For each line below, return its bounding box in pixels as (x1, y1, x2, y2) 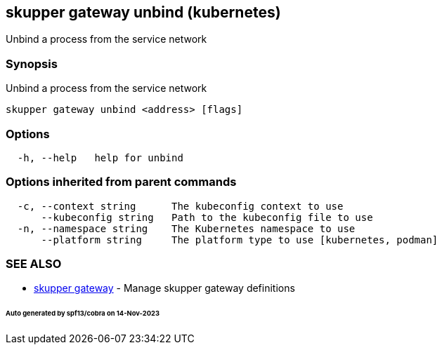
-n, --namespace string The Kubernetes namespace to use (17, 222, 356, 234)
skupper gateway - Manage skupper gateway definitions (34, 282, 295, 295)
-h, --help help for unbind (17, 152, 183, 163)
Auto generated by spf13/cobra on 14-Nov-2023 (6, 309, 160, 318)
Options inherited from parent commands (6, 175, 237, 189)
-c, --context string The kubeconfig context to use (17, 200, 344, 212)
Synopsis (6, 56, 58, 71)
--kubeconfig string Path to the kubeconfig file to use (41, 211, 373, 223)
